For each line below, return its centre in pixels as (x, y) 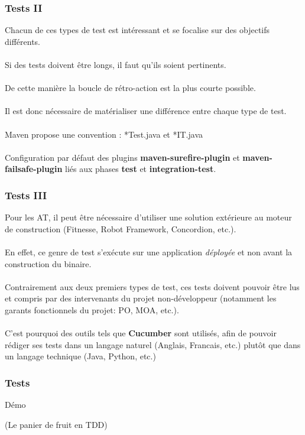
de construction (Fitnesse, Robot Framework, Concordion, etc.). (121, 228)
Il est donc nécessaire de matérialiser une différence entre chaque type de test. (146, 111)
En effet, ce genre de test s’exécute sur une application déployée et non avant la (149, 251)
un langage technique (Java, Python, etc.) (80, 356)
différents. (23, 41)
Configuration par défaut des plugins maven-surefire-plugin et (122, 157)
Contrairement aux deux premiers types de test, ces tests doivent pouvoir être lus (152, 286)
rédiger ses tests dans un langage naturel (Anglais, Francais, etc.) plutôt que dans (153, 344)
